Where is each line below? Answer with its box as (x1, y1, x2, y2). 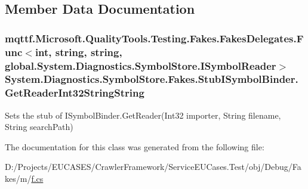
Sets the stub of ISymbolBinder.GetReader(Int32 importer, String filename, (5, 109, 281, 121)
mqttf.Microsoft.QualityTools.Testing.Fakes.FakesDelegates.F (5, 30, 304, 45)
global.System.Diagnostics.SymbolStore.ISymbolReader (5, 58, 276, 73)
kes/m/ (5, 172, 32, 185)
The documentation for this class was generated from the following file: (5, 140, 264, 153)
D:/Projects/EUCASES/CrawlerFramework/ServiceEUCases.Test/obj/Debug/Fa (5, 160, 301, 173)
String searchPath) (5, 120, 73, 133)
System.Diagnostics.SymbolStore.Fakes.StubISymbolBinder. (5, 72, 298, 86)
